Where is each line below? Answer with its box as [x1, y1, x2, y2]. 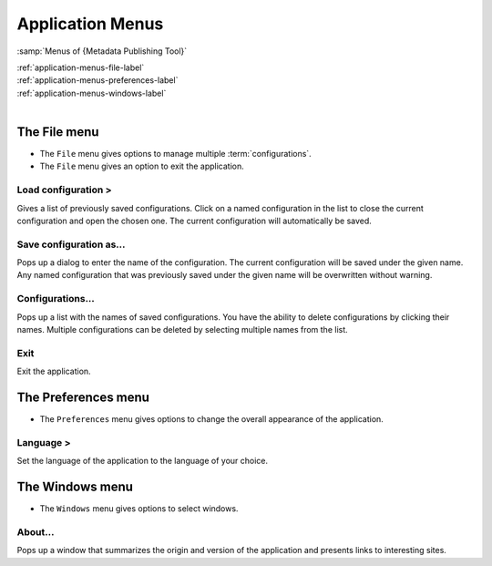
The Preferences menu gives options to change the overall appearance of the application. [39, 414, 384, 425]
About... [16, 525, 55, 538]
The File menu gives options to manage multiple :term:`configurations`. [39, 149, 312, 160]
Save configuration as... [16, 238, 127, 251]
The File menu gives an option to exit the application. [39, 160, 245, 172]
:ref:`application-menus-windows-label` [16, 87, 167, 98]
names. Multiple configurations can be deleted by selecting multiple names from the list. [16, 324, 348, 334]
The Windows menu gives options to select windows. [39, 503, 239, 514]
